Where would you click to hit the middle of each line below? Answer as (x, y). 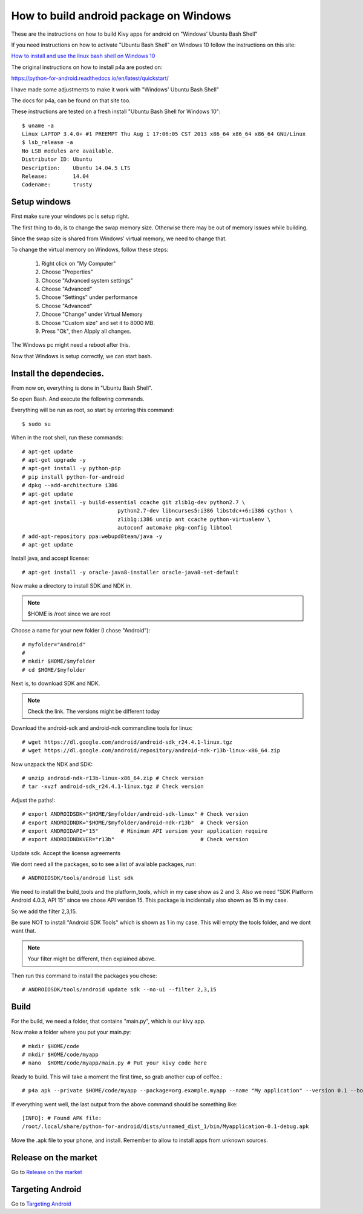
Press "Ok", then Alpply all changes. (86, 331)
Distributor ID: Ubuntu (57, 159)
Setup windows (41, 202)
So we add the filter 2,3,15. (44, 911)
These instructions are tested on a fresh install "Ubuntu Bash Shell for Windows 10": (116, 111)
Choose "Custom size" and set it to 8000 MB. (98, 323)
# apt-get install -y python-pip (71, 468)
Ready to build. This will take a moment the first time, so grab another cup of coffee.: (117, 1077)
